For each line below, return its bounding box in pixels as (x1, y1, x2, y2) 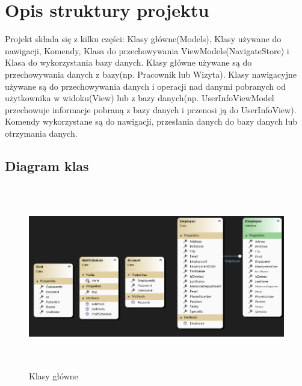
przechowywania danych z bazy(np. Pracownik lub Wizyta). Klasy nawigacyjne (5, 67, 297, 80)
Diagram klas (5, 156, 89, 175)
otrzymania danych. (5, 126, 78, 139)
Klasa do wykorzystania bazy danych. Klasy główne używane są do (5, 56, 252, 69)
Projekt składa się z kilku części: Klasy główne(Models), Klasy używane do (5, 33, 282, 45)
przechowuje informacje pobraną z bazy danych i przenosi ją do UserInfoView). (5, 103, 297, 116)
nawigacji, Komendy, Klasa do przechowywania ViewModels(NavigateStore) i (5, 44, 289, 57)
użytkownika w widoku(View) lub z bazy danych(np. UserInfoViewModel (5, 92, 274, 104)
